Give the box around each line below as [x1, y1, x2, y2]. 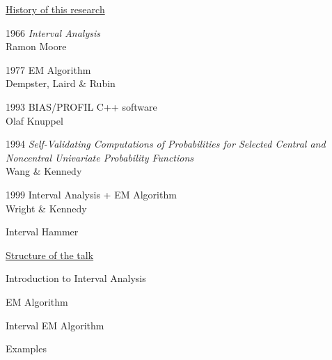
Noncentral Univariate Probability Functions [6, 150, 194, 164]
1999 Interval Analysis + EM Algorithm [6, 187, 177, 201]
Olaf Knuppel [6, 113, 63, 127]
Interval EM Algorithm [6, 318, 104, 332]
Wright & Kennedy [6, 201, 87, 215]
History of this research [6, 2, 105, 16]
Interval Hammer [6, 224, 79, 239]
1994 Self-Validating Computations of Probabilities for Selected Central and [6, 136, 326, 151]
